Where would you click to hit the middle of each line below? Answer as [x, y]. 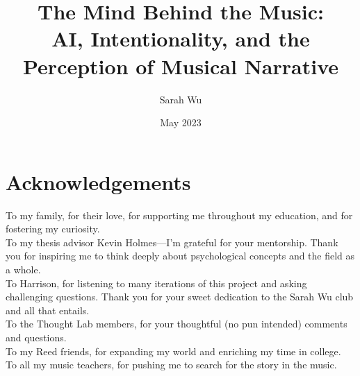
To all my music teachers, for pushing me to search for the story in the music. [171, 365]
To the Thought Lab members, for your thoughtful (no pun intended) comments [177, 324]
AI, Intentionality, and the [181, 39]
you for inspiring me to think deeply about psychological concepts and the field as [180, 256]
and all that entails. [48, 310]
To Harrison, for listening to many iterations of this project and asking [156, 283]
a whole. [23, 269]
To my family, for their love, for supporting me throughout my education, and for [179, 215]
